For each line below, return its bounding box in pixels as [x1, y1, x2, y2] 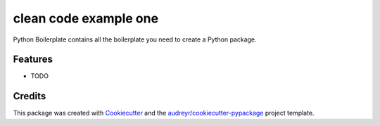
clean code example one [13, 11, 158, 26]
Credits [13, 90, 46, 102]
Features [13, 53, 53, 65]
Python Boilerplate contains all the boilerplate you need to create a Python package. [13, 35, 257, 44]
